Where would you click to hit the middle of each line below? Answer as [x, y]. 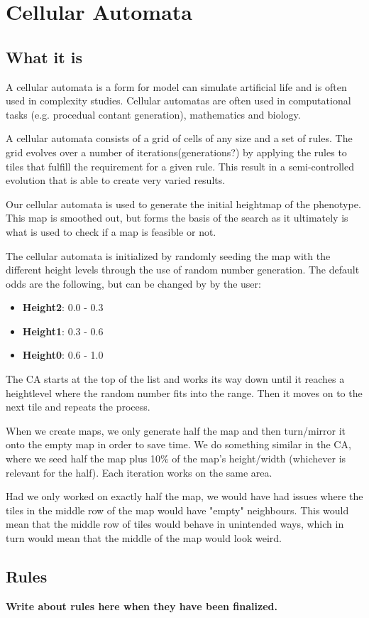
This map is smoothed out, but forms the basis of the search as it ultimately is [177, 218]
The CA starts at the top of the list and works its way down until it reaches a [175, 379]
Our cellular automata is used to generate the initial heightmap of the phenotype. [183, 204]
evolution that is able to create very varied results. [116, 180]
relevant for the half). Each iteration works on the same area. [139, 472]
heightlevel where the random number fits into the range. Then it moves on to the [184, 392]
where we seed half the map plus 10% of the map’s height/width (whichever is [176, 459]
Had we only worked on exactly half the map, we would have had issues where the [184, 496]
